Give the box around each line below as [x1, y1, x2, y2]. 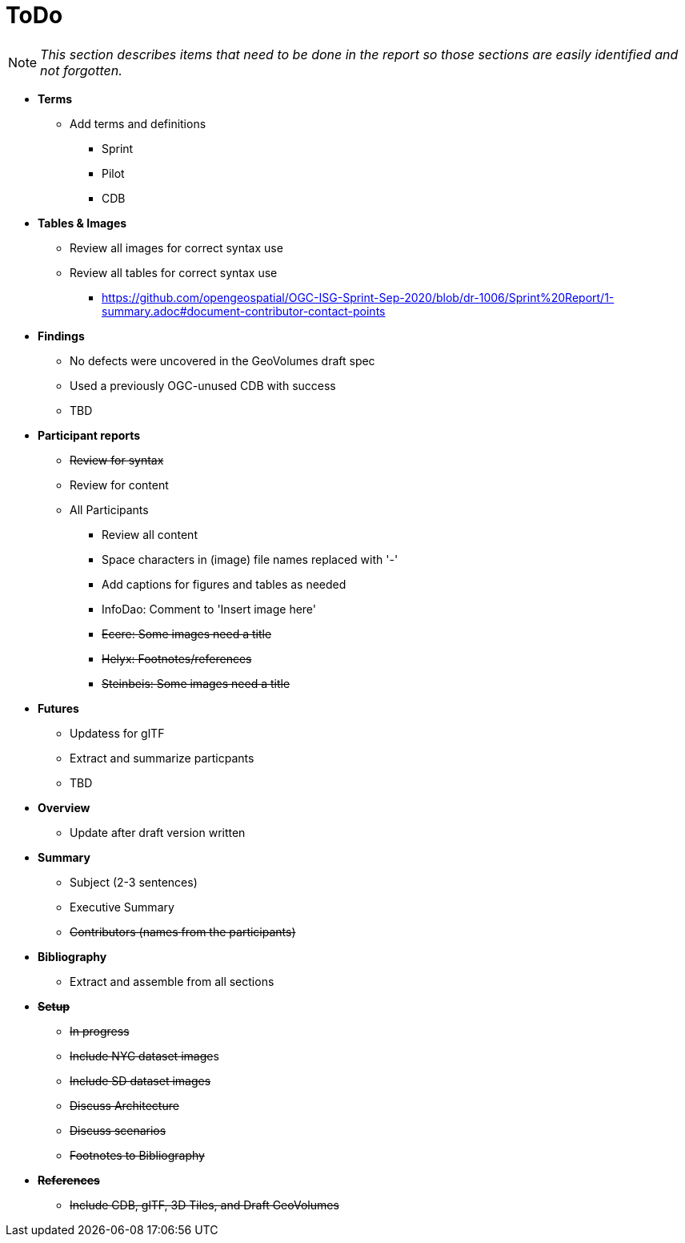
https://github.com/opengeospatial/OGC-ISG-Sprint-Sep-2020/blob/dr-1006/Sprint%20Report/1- [102, 290, 615, 304]
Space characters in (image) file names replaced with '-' [102, 552, 399, 566]
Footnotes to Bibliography [70, 1148, 205, 1162]
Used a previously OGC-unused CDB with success [70, 378, 336, 392]
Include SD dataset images [70, 1073, 211, 1088]
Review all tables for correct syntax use [70, 265, 278, 280]
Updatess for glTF [70, 726, 165, 740]
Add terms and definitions [70, 116, 206, 131]
